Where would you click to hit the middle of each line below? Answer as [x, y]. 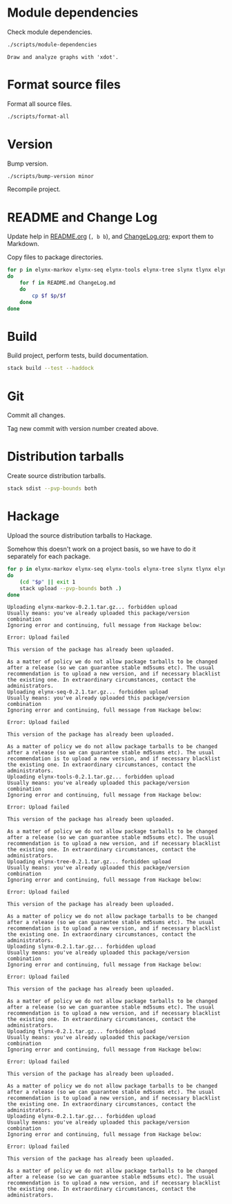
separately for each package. [49, 556]
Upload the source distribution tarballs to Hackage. [80, 535]
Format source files [64, 85]
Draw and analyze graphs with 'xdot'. [63, 57]
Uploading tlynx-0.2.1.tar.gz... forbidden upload [81, 1032]
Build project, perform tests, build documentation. [78, 355]
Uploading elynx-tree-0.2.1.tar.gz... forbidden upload [89, 862]
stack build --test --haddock [51, 369]
